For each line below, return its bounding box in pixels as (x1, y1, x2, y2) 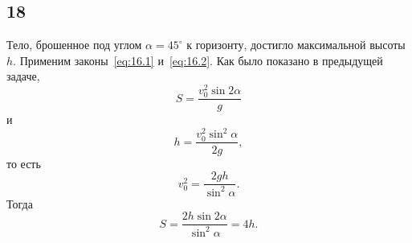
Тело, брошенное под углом (6, 36, 142, 53)
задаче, (6, 68, 40, 84)
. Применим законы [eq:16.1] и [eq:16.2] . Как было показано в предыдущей (13, 51, 383, 68)
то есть (6, 154, 41, 171)
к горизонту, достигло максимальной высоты (186, 36, 406, 53)
